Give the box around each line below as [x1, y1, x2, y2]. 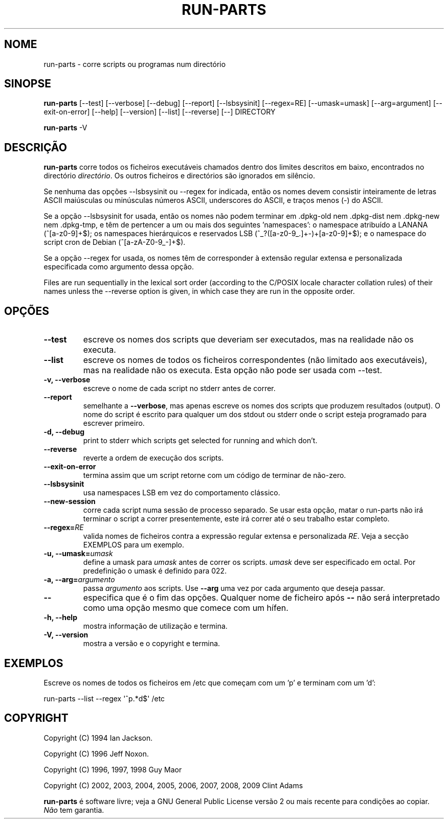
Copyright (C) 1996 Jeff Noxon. [43, 749, 149, 758]
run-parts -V [43, 123, 87, 132]
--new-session [43, 497, 96, 506]
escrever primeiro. [83, 419, 145, 428]
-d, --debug [43, 427, 84, 437]
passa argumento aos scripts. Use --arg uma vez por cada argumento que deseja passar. [83, 584, 385, 593]
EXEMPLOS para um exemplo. [83, 540, 185, 550]
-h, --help [43, 613, 77, 622]
